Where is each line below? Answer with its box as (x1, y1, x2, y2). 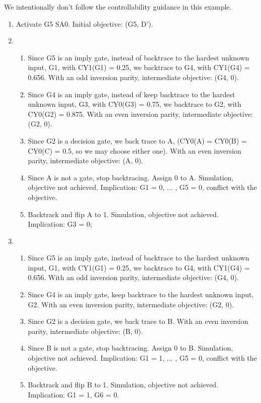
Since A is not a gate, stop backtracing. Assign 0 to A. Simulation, (28, 172, 234, 182)
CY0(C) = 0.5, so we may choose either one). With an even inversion (28, 145, 241, 156)
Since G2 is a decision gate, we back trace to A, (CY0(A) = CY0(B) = (28, 135, 247, 146)
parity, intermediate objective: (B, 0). (28, 325, 143, 336)
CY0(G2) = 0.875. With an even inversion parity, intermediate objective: (28, 108, 253, 119)
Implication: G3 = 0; (28, 219, 92, 229)
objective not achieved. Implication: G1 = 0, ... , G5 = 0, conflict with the (28, 182, 257, 192)
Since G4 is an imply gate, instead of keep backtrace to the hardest (28, 89, 235, 99)
